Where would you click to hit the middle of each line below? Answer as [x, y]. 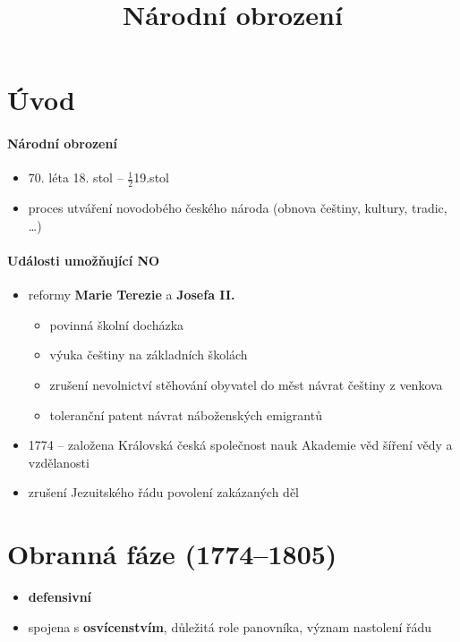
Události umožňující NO [84, 260]
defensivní [60, 597]
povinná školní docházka [117, 324]
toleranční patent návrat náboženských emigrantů [186, 414]
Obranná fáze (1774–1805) [172, 554]
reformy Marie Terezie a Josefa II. [132, 295]
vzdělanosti [59, 462]
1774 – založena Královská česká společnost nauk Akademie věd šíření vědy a [240, 445]
